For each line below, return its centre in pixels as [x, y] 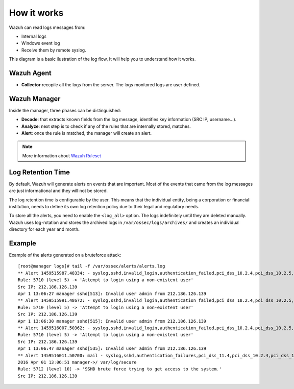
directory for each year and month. [44, 229]
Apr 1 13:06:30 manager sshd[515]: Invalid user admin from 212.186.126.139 [112, 321]
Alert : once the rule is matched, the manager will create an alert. [86, 133]
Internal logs [34, 36]
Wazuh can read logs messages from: [47, 27]
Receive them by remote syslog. [54, 50]
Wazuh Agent [30, 73]
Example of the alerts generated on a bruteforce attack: [65, 255]
